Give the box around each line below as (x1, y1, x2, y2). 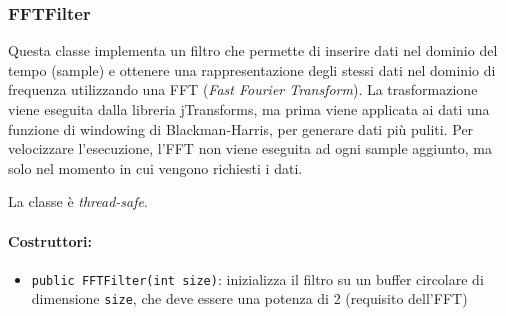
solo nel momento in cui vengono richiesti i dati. (8, 157, 303, 178)
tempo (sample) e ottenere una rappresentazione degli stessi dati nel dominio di (8, 59, 496, 80)
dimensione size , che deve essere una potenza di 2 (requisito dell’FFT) (31, 288, 468, 309)
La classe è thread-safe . (8, 191, 148, 212)
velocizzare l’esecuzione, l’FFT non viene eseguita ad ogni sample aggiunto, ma (8, 138, 493, 159)
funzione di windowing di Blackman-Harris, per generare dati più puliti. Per (8, 118, 474, 139)
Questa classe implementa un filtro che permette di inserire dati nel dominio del (8, 40, 498, 61)
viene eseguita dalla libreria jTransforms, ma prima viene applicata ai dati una (8, 99, 490, 119)
